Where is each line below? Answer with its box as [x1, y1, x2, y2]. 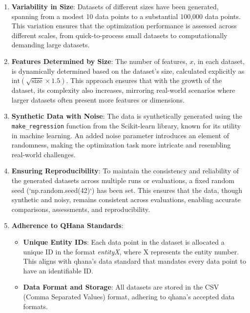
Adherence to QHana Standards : [11, 220, 124, 230]
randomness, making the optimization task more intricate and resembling [11, 140, 231, 150]
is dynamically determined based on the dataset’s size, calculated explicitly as [11, 65, 245, 76]
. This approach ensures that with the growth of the [66, 75, 222, 85]
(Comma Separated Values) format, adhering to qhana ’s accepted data [23, 291, 235, 301]
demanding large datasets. [11, 40, 90, 50]
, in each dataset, [193, 56, 245, 66]
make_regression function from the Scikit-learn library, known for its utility [11, 120, 241, 130]
